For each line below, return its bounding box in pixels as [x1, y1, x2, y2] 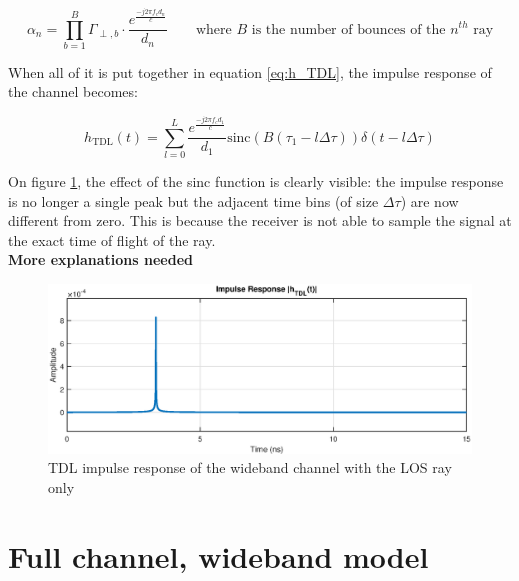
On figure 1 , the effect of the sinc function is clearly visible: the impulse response [8, 170, 504, 191]
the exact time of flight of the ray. [8, 229, 216, 250]
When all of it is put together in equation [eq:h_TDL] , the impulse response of [8, 61, 492, 82]
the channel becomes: [8, 81, 138, 102]
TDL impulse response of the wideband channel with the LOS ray [48, 457, 452, 478]
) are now [400, 190, 459, 211]
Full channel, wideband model [8, 535, 429, 576]
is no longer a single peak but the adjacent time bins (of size [8, 190, 379, 211]
